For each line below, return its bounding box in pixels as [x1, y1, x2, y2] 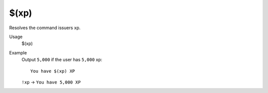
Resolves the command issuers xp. [9, 25, 81, 31]
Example [9, 49, 27, 55]
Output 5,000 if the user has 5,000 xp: [21, 57, 103, 63]
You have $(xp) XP [30, 68, 75, 74]
